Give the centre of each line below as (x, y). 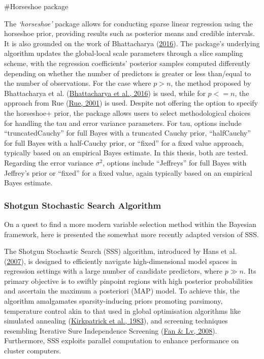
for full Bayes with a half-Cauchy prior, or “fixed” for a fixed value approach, (124, 142)
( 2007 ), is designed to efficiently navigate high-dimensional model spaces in (121, 261)
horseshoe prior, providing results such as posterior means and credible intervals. (129, 33)
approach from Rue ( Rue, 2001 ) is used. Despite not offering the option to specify (131, 103)
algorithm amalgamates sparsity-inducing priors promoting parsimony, (113, 301)
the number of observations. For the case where (78, 83)
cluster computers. (33, 351)
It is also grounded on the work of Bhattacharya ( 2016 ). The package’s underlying (132, 43)
